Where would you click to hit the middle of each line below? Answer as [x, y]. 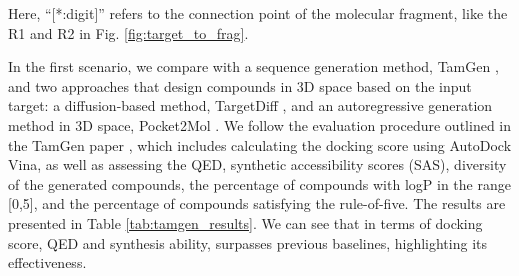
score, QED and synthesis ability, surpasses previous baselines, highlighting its [248, 242]
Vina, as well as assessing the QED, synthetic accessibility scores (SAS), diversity [257, 164]
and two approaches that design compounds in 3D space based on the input [240, 85]
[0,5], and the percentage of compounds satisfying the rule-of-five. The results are [257, 203]
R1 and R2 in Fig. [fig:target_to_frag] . [128, 32]
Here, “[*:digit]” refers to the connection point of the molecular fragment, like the [258, 13]
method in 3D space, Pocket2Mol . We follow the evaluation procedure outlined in [260, 124]
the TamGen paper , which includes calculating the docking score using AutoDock [260, 144]
